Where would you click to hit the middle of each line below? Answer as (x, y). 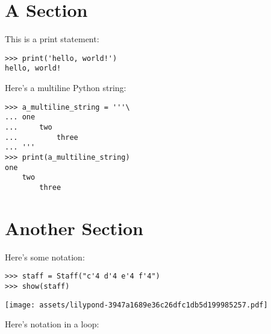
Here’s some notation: (45, 257)
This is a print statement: (52, 39)
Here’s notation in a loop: (52, 324)
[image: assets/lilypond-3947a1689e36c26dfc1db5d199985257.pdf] (136, 305)
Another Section (74, 228)
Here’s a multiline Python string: (66, 88)
